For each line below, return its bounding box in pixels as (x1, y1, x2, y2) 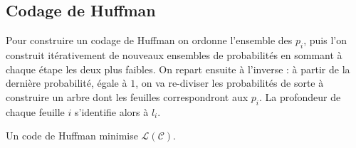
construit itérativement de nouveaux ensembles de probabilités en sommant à (6, 48, 342, 62)
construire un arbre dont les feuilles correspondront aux (6, 89, 248, 104)
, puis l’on (303, 33, 347, 48)
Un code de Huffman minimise (6, 128, 138, 143)
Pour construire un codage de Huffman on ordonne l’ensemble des (6, 33, 293, 48)
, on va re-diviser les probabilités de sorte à (135, 75, 324, 90)
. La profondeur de (259, 89, 341, 104)
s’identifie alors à (75, 104, 149, 119)
